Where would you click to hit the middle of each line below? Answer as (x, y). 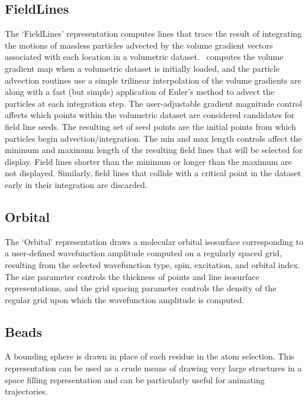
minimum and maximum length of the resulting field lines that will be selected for (154, 150)
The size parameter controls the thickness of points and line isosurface (132, 276)
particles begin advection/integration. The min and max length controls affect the (153, 138)
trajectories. (26, 391)
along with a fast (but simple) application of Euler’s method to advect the (140, 92)
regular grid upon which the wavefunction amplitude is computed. (125, 299)
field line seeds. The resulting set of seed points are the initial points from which (150, 126)
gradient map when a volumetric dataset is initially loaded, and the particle (142, 68)
